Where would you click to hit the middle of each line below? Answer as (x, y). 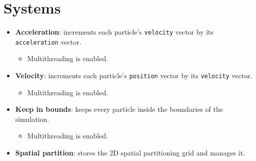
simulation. (32, 119)
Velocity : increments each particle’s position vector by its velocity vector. (134, 75)
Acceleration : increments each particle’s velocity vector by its (114, 32)
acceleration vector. (48, 41)
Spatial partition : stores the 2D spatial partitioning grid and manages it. (130, 153)
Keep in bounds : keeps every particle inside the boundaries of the (119, 109)
